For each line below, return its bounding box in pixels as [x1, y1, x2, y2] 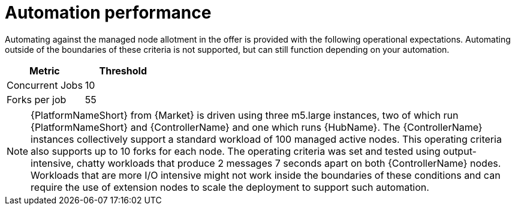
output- [443, 145, 477, 157]
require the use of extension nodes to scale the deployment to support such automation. [31, 181, 429, 193]
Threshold [99, 64, 147, 77]
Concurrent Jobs [7, 79, 83, 91]
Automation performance [5, 2, 212, 23]
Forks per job [7, 93, 67, 106]
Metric [29, 64, 60, 77]
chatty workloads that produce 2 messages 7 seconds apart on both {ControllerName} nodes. [76, 157, 501, 169]
